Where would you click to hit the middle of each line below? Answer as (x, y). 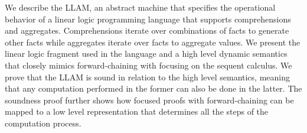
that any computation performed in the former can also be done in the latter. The (153, 88)
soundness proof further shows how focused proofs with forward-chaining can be (149, 100)
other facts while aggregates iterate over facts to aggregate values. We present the (153, 42)
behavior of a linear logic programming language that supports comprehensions (148, 19)
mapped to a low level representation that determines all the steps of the (137, 111)
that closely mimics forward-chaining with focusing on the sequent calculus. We (148, 65)
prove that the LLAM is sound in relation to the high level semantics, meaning (147, 77)
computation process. (43, 123)
